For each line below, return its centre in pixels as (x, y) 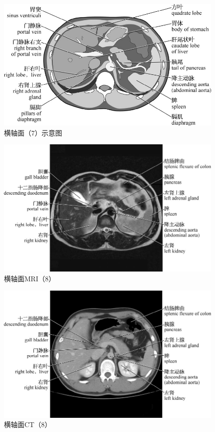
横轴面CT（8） (28, 424)
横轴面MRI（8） (30, 279)
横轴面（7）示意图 (33, 132)
